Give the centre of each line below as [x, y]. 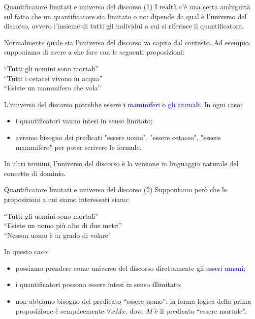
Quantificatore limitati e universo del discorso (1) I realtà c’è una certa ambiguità [127, 6]
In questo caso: [27, 251]
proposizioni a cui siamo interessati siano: [67, 199]
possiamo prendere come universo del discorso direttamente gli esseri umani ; [130, 268]
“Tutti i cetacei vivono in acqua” [53, 78]
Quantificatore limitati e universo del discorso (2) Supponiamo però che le [116, 189]
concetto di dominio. [35, 173]
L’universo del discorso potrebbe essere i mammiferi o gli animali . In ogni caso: [123, 104]
